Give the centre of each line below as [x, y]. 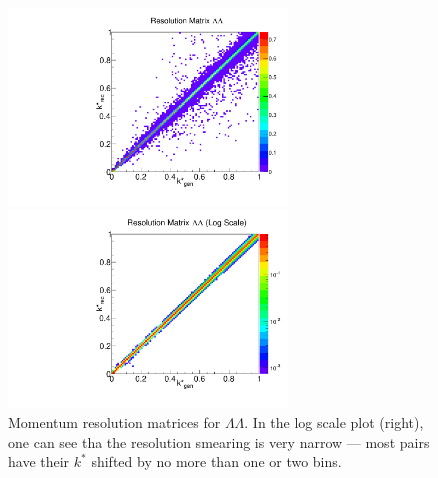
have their [39, 461]
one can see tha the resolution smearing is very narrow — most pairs [219, 441]
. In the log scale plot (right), [334, 421]
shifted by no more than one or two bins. [216, 461]
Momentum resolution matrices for [114, 421]
